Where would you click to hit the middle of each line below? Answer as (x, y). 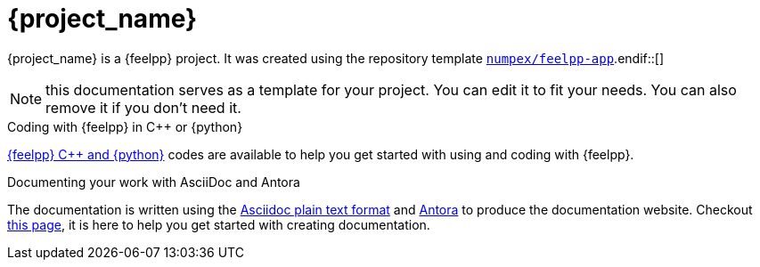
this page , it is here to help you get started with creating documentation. (219, 224)
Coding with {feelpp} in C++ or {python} (125, 126)
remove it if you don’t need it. (143, 107)
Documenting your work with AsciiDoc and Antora (154, 182)
